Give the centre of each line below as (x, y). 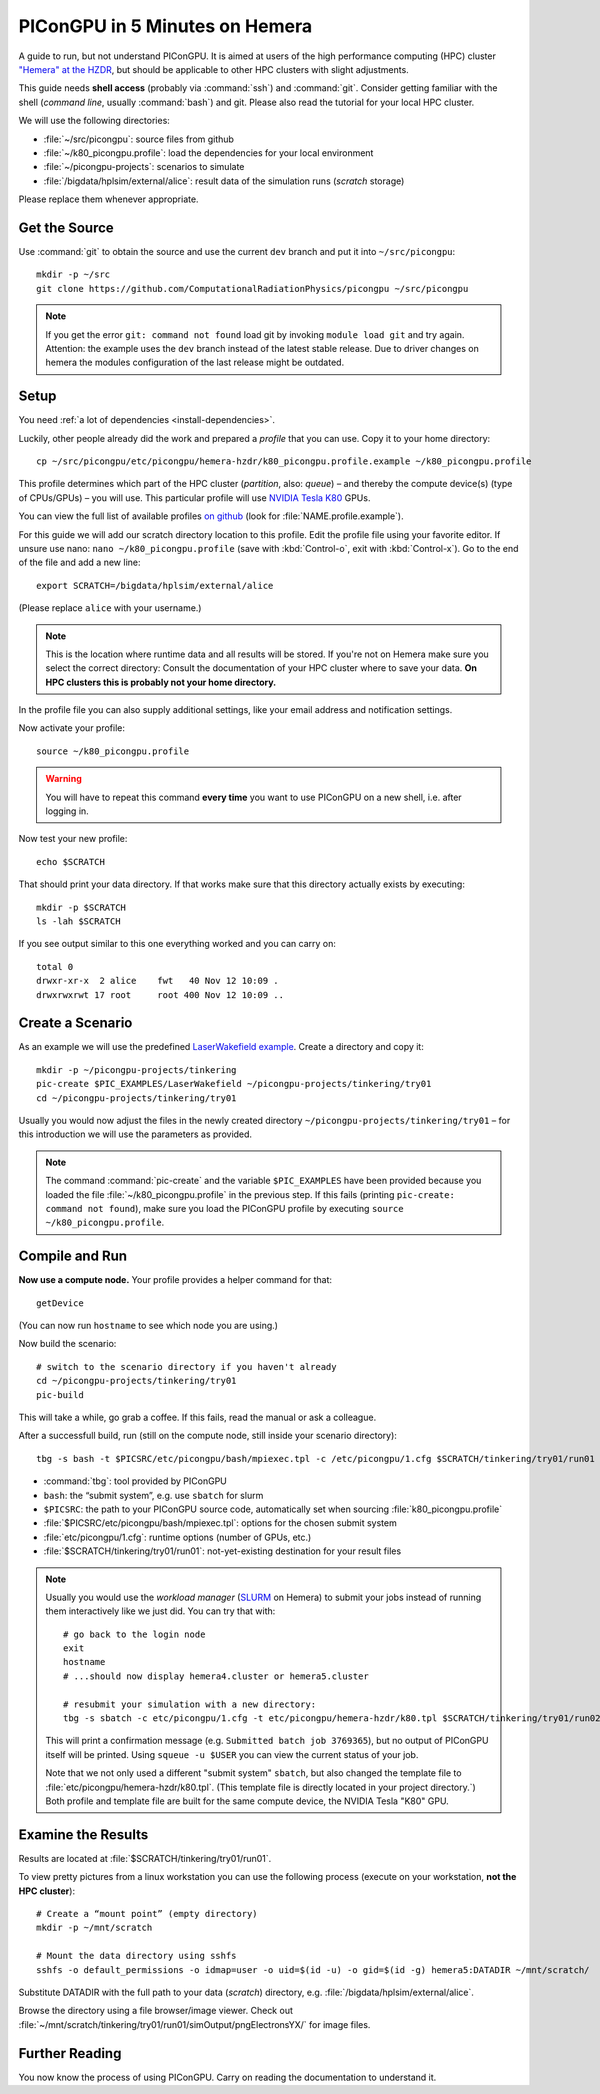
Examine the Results (83, 1834)
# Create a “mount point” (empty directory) (147, 1914)
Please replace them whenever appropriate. (108, 199)
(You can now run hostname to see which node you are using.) (148, 1326)
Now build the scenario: (67, 1344)
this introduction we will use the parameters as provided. (135, 1134)
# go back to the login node (134, 1634)
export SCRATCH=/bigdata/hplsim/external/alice (155, 585)
